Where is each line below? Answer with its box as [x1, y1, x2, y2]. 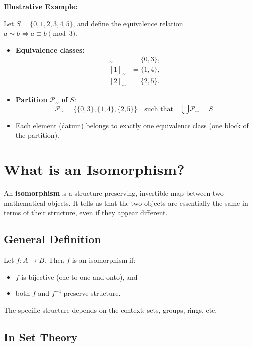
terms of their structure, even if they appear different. [4, 207, 168, 218]
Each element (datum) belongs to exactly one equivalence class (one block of [15, 120, 249, 130]
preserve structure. [63, 288, 121, 298]
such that [144, 105, 173, 113]
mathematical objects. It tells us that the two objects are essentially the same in [4, 197, 248, 208]
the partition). [15, 130, 59, 140]
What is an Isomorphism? [4, 159, 185, 179]
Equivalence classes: [15, 44, 85, 55]
